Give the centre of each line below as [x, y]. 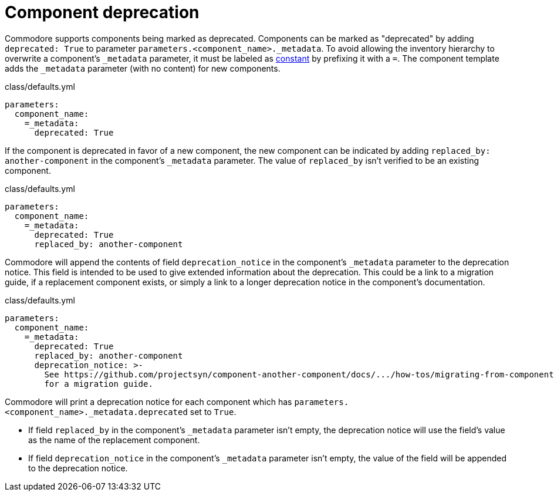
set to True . [213, 411]
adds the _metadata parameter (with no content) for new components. [143, 68]
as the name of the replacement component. [114, 440]
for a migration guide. [99, 384]
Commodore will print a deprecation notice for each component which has [148, 401]
